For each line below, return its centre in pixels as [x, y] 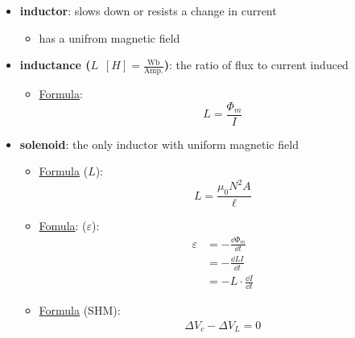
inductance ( [55, 65]
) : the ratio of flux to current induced [256, 65]
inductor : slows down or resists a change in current [148, 10]
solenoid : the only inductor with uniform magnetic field [159, 144]
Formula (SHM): [80, 310]
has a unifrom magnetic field [109, 37]
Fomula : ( [63, 226]
